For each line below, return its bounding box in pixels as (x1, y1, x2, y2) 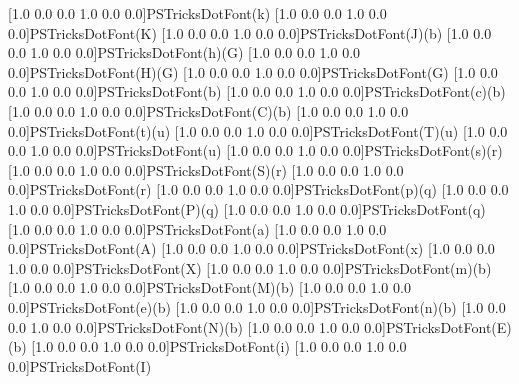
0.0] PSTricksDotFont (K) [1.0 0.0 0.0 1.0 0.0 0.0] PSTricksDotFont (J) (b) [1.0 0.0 (8, 22, 492, 43)
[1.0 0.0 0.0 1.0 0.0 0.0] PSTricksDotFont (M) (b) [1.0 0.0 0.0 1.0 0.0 (8, 277, 411, 298)
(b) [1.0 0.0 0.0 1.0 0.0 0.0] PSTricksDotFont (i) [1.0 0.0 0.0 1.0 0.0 (8, 336, 407, 357)
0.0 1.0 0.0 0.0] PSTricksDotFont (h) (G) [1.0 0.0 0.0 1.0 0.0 (8, 42, 361, 63)
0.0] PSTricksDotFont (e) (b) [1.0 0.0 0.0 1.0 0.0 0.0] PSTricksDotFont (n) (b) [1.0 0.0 (8, 296, 506, 317)
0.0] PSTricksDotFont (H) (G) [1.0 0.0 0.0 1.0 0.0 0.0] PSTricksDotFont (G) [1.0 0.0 (8, 61, 498, 82)
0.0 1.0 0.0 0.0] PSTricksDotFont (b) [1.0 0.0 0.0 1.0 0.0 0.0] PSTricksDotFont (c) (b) (8, 81, 506, 102)
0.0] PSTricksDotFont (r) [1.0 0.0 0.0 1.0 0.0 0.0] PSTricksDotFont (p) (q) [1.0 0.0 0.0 (8, 179, 509, 200)
